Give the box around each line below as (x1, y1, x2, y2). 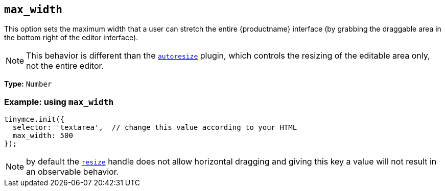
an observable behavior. (26, 167, 119, 177)
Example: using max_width (4, 96, 114, 107)
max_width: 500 (12, 131, 73, 140)
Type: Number (4, 79, 52, 89)
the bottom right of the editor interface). (4, 33, 138, 42)
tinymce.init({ (4, 115, 65, 124)
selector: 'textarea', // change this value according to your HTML (12, 123, 297, 132)
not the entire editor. (26, 61, 104, 71)
